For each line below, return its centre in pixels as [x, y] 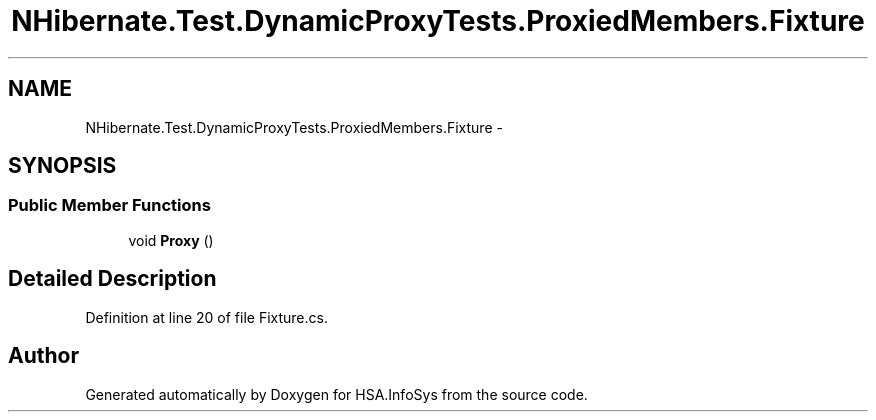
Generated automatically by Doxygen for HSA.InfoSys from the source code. [336, 394]
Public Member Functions [109, 205]
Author [43, 356]
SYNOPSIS [62, 166]
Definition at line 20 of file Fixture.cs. [206, 317]
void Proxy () [171, 240]
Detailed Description [112, 279]
